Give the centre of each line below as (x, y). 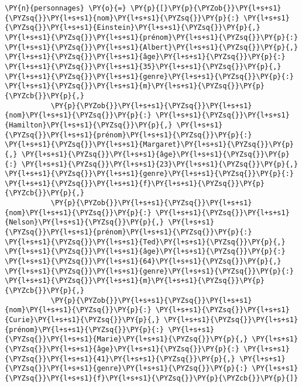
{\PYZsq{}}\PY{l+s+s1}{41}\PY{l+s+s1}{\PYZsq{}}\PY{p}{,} (120, 359)
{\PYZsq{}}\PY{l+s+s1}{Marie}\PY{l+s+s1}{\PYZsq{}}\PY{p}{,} (126, 339)
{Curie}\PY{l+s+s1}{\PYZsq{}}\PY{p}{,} (82, 320)
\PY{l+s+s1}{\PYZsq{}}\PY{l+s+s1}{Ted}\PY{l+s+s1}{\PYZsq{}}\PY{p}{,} (145, 242)
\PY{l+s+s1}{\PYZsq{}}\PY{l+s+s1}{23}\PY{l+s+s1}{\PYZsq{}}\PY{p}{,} (160, 164)
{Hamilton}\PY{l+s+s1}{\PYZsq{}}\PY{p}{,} (89, 125)
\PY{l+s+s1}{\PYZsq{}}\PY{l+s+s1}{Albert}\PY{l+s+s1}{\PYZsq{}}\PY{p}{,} (152, 47)
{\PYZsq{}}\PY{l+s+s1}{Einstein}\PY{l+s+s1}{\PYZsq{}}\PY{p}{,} (133, 28)
